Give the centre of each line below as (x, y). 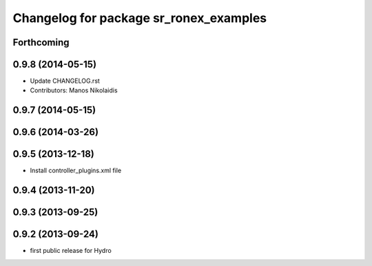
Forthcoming (41, 42)
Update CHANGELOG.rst (65, 81)
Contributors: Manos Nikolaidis (74, 90)
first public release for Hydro (71, 251)
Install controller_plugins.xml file (76, 171)
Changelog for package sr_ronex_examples (140, 18)
